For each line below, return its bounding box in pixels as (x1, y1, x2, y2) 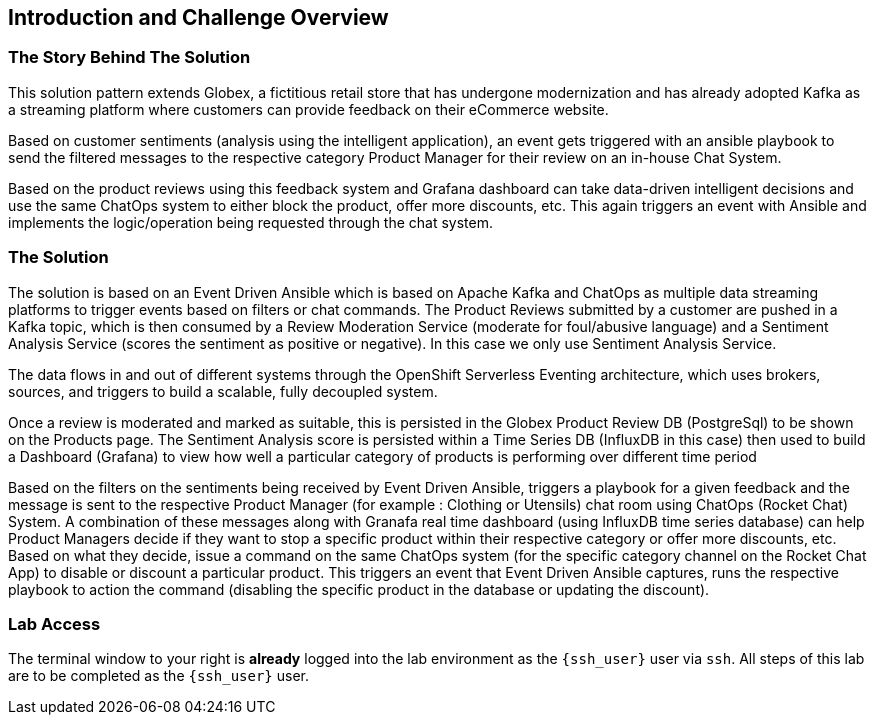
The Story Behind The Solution (8, 47, 251, 68)
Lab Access (8, 613, 101, 634)
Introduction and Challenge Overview (8, 5, 389, 30)
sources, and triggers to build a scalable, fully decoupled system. (8, 382, 438, 400)
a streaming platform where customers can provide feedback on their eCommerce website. (8, 100, 609, 118)
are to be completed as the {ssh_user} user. (8, 667, 309, 685)
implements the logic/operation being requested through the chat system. (8, 213, 494, 231)
